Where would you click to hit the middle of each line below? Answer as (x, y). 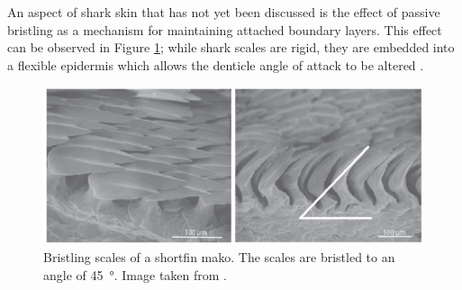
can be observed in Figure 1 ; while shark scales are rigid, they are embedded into (231, 47)
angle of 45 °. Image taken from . (136, 274)
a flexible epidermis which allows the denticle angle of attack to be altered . (216, 64)
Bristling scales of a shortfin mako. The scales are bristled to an (219, 257)
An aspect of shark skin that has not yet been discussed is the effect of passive (224, 12)
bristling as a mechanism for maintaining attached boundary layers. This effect (225, 29)
